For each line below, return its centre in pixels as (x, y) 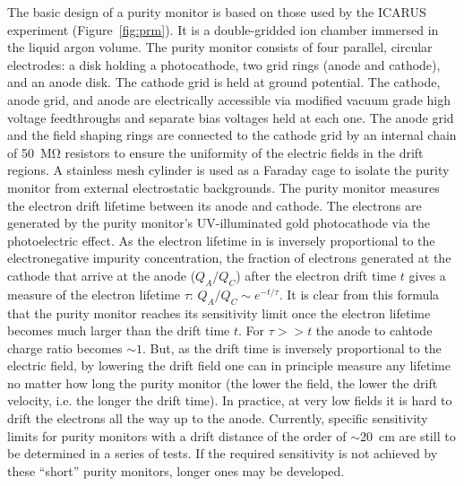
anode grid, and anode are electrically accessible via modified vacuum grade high (229, 99)
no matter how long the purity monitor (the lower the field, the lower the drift (223, 382)
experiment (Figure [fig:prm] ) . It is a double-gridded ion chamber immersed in (223, 29)
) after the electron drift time (316, 275)
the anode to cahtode (374, 330)
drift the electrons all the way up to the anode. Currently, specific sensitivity (218, 418)
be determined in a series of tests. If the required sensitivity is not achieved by (223, 453)
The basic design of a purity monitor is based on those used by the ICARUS (217, 12)
